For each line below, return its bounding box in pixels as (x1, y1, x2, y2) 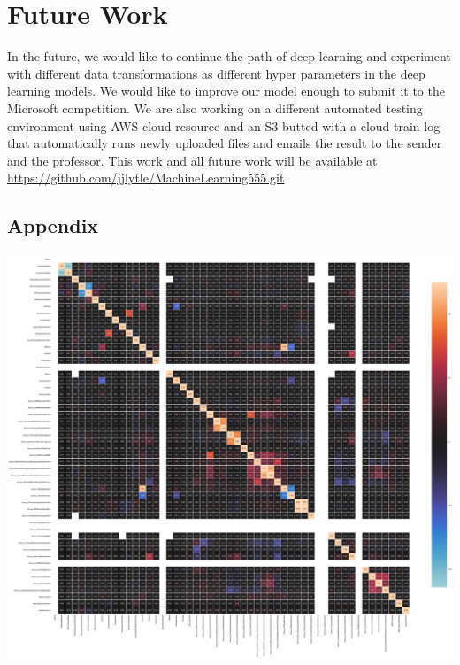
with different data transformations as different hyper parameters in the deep (7, 64, 425, 82)
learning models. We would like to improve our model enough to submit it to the (7, 81, 445, 100)
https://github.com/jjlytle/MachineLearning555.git (7, 168, 285, 187)
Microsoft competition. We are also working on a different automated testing (7, 98, 423, 117)
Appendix (7, 212, 99, 239)
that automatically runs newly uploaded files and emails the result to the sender (7, 134, 442, 152)
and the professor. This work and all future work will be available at (7, 151, 378, 169)
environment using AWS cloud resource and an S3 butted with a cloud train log (7, 116, 441, 135)
